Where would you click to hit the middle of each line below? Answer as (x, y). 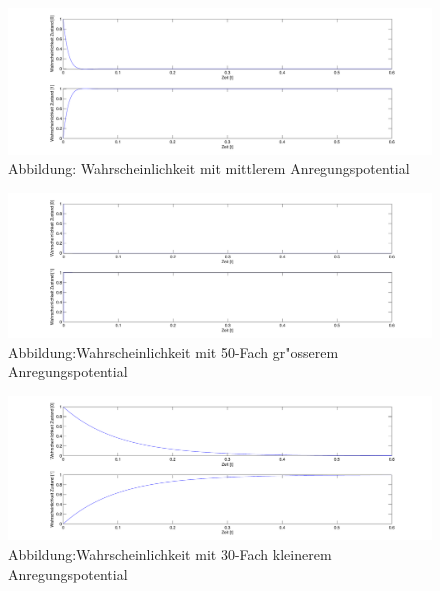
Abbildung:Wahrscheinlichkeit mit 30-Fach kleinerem (170, 553)
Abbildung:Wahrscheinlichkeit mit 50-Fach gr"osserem (173, 351)
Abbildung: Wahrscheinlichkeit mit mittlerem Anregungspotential (209, 168)
